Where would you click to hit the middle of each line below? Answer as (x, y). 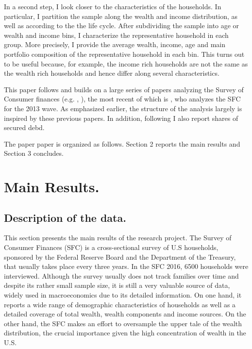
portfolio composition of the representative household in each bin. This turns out (124, 54)
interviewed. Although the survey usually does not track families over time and (121, 275)
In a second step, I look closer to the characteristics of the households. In (113, 6)
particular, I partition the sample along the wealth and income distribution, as (121, 16)
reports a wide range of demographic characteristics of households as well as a (120, 304)
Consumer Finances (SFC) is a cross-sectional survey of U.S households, (111, 247)
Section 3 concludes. (34, 153)
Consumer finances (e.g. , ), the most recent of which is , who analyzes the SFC (122, 99)
